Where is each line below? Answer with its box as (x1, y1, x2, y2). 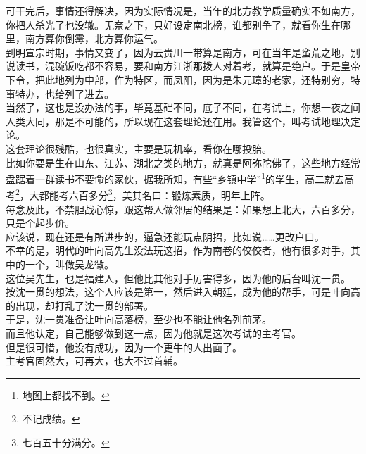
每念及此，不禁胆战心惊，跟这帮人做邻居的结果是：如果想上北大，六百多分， (6, 201, 360, 216)
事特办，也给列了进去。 (6, 86, 114, 101)
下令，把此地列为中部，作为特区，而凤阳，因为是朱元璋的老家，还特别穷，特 (6, 72, 360, 87)
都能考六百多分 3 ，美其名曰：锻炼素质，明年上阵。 (39, 186, 270, 203)
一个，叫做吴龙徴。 (25, 257, 114, 271)
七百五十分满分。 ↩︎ (22, 434, 110, 449)
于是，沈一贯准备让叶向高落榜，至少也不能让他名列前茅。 (6, 312, 272, 327)
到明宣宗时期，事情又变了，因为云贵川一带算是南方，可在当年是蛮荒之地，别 (6, 44, 360, 59)
